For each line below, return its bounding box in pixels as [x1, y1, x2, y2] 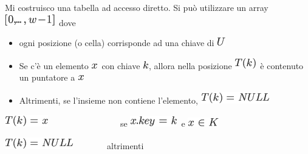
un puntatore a [19, 71, 75, 84]
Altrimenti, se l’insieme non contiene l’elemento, [19, 93, 198, 106]
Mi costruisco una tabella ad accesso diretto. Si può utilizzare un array [5, 1, 269, 13]
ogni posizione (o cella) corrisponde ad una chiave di [19, 36, 214, 49]
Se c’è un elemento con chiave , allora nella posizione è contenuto [19, 59, 304, 72]
